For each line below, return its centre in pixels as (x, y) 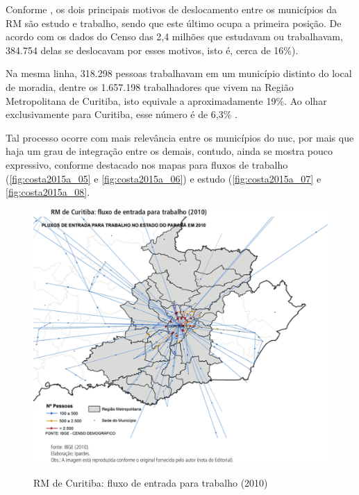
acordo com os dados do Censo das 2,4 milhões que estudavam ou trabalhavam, (174, 36)
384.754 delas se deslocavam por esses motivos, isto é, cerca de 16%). (152, 50)
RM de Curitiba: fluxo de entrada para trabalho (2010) (151, 482)
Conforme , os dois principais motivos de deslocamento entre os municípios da (172, 9)
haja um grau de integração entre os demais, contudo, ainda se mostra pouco (169, 151)
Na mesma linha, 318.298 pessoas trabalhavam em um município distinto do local (179, 73)
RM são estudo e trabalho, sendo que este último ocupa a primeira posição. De (174, 23)
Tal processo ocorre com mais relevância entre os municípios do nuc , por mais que (180, 137)
